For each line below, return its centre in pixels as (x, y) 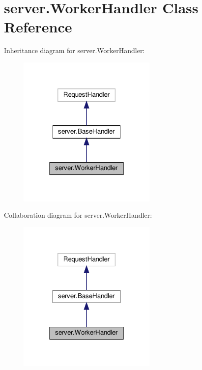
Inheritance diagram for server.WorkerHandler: (74, 50)
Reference (38, 27)
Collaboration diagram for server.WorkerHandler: (78, 215)
